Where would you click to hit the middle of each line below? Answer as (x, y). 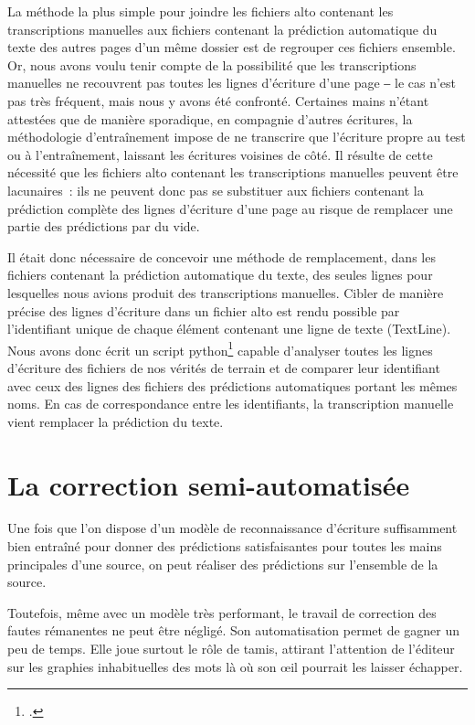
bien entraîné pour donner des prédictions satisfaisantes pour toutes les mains (225, 546)
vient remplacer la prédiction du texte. (116, 421)
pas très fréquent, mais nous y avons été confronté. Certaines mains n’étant (218, 100)
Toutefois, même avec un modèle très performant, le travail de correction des (222, 612)
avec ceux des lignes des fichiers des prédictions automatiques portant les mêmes (232, 385)
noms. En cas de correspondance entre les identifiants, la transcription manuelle (231, 404)
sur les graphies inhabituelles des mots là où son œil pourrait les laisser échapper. (235, 666)
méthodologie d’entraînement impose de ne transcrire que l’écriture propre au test (237, 137)
